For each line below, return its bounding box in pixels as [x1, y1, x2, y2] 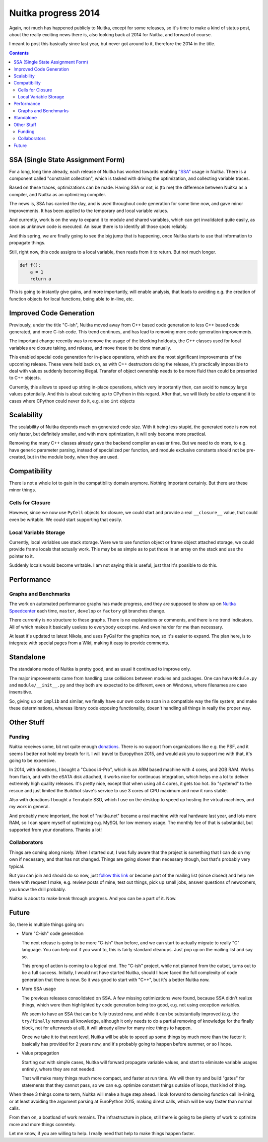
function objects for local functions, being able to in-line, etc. [9, 296, 134, 302]
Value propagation [21, 1050, 60, 1056]
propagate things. [9, 240, 46, 246]
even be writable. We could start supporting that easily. [9, 517, 123, 523]
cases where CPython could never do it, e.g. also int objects [9, 398, 135, 404]
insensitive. [9, 689, 33, 695]
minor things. [9, 487, 37, 493]
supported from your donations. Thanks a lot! [9, 827, 102, 833]
